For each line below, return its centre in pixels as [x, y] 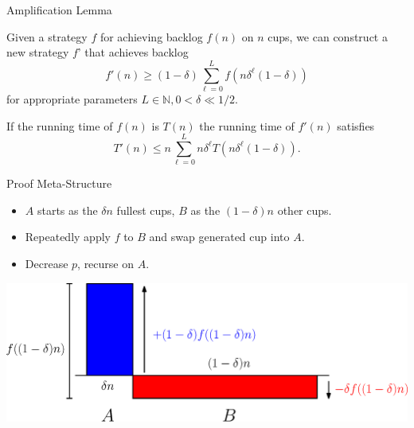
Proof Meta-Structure [59, 183]
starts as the [67, 210]
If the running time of [60, 125]
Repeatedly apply [68, 237]
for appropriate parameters [72, 98]
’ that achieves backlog [133, 52]
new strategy [38, 52]
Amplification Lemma [59, 10]
